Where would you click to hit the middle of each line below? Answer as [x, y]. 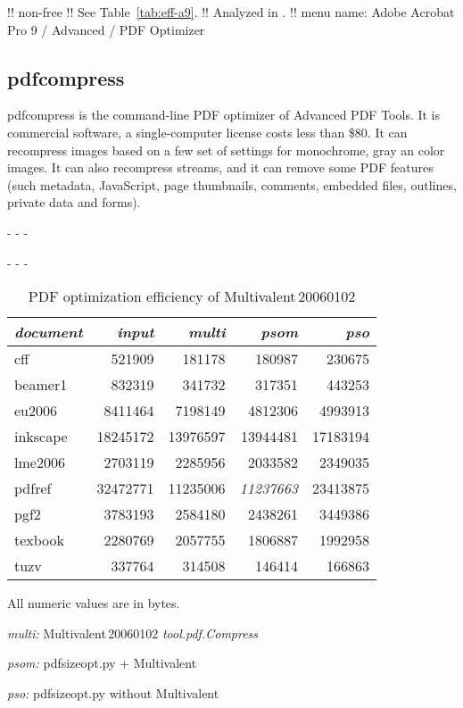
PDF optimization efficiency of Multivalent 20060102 [192, 296]
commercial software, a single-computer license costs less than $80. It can [207, 132]
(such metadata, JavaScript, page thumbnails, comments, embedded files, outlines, [232, 184]
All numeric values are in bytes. [94, 603]
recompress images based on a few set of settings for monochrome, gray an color [226, 150]
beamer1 [41, 385]
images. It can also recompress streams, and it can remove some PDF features [220, 167]
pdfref [33, 488]
